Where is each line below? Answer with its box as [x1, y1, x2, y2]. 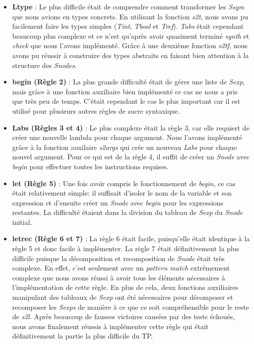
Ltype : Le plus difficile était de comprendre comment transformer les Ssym [12, 1, 245, 11]
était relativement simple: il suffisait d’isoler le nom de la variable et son [12, 188, 232, 198]
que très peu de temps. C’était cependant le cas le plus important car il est [12, 96, 241, 106]
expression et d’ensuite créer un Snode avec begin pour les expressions [12, 197, 223, 207]
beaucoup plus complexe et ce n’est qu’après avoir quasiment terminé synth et [12, 30, 250, 41]
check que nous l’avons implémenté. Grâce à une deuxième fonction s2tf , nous [12, 40, 248, 51]
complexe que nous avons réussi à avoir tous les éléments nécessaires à [12, 272, 225, 282]
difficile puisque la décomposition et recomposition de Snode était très [12, 253, 225, 263]
